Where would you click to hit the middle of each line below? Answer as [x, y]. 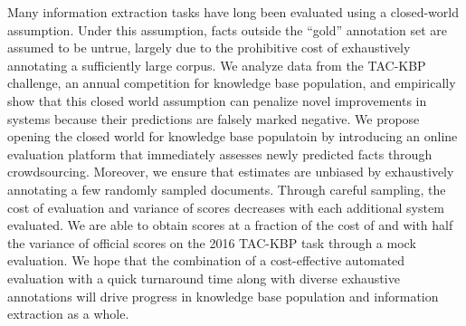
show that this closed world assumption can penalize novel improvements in [217, 100]
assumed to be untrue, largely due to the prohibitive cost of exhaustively [209, 48]
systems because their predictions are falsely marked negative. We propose [214, 118]
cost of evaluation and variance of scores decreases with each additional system [226, 207]
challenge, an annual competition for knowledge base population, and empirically [232, 83]
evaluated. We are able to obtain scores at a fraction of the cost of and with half [230, 225]
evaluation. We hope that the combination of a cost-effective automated [206, 260]
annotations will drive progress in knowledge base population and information [223, 296]
